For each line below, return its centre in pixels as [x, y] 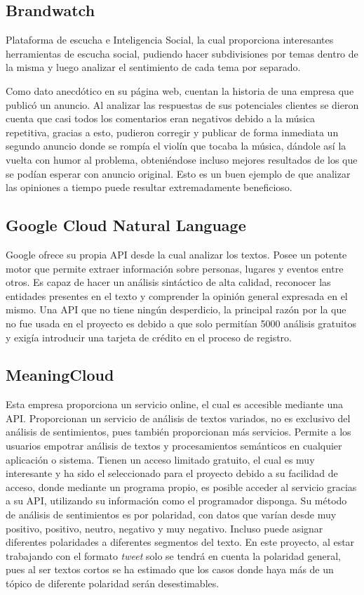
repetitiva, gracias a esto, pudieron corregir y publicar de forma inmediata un [172, 132]
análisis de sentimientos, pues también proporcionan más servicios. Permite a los [178, 432]
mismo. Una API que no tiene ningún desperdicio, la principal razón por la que [176, 309]
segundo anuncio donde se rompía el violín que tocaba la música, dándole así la [176, 146]
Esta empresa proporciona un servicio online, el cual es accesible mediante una [174, 404]
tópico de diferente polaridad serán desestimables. [113, 583]
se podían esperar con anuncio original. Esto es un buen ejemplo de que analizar [178, 173]
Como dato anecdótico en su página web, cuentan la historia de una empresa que [180, 90]
